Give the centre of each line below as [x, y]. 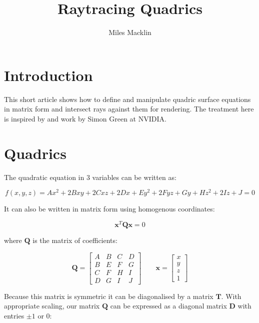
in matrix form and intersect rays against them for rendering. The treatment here [129, 109]
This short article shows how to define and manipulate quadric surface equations [127, 99]
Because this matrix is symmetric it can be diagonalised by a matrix [109, 296]
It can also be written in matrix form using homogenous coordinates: [109, 209]
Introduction [48, 75]
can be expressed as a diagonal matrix [168, 306]
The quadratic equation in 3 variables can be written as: [90, 177]
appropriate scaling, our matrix [52, 306]
